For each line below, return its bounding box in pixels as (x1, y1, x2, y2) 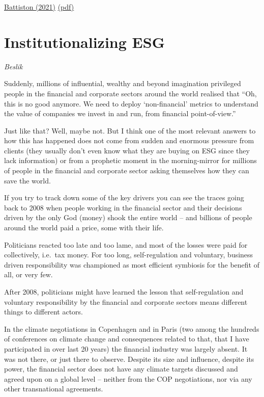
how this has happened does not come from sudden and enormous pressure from (4, 135, 254, 146)
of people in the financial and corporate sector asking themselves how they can (4, 165, 249, 176)
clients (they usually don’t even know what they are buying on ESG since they (4, 145, 250, 155)
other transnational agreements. (4, 383, 103, 394)
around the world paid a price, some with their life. (4, 222, 164, 233)
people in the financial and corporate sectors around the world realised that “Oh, (4, 88, 257, 98)
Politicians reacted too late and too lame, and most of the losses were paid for (4, 239, 248, 250)
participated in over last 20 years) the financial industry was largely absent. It (4, 343, 248, 354)
